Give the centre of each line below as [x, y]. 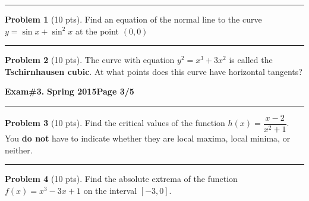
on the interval [110, 190]
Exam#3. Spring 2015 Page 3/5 [70, 91]
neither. [19, 150]
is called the [251, 60]
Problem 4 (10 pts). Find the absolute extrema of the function [121, 179]
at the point [97, 31]
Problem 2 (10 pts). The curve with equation [90, 60]
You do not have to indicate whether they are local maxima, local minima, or [148, 138]
